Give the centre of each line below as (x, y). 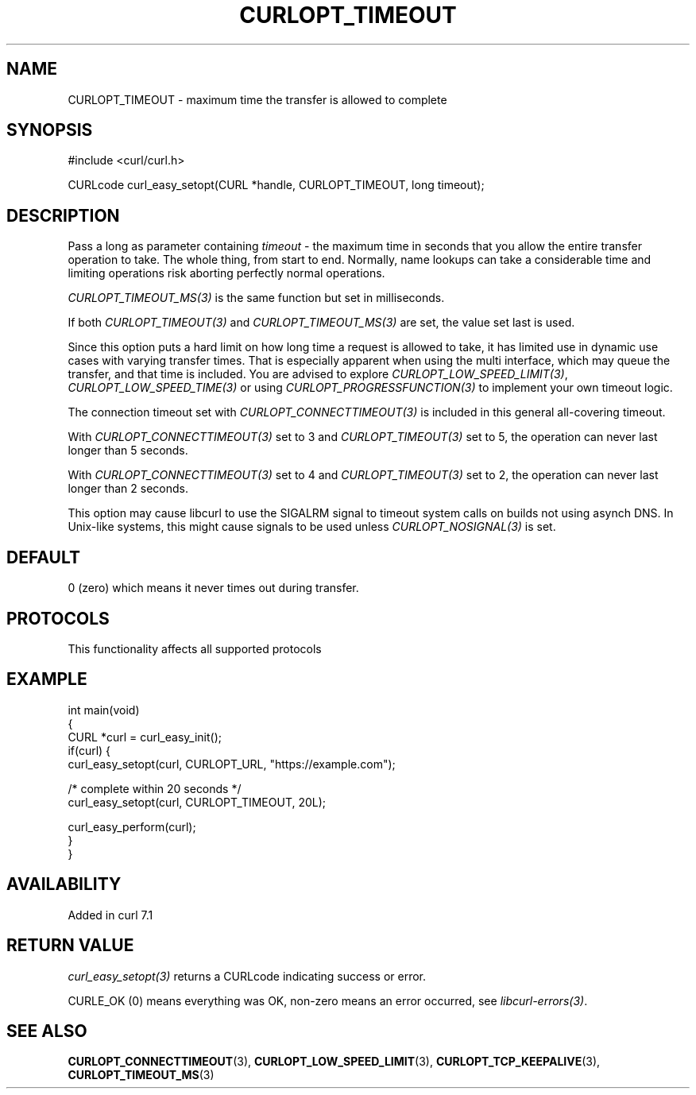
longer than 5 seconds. (128, 451)
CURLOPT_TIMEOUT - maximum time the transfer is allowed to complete (257, 99)
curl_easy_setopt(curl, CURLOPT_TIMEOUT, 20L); (197, 802)
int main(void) (104, 710)
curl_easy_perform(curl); (132, 826)
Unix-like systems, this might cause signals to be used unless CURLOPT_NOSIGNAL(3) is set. (312, 527)
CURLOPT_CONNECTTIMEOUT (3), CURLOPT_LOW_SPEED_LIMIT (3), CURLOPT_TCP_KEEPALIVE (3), (334, 1062)
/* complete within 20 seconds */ (155, 788)
